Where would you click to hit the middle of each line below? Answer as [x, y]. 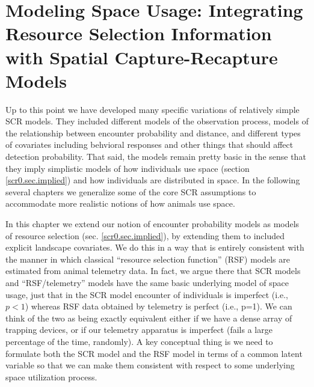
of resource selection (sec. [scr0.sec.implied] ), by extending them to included [145, 235]
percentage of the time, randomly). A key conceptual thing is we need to [139, 341]
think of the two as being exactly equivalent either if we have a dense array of [149, 318]
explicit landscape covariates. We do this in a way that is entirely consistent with [155, 247]
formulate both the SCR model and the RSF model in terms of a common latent [154, 353]
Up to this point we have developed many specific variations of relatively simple [152, 109]
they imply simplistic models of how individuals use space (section [128, 168]
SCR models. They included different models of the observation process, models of [157, 121]
